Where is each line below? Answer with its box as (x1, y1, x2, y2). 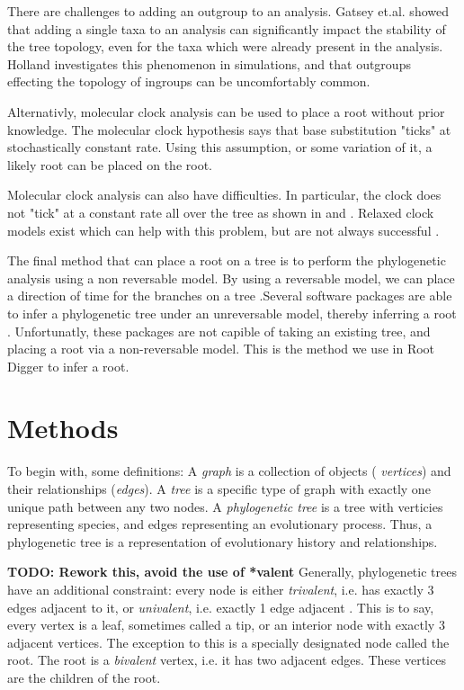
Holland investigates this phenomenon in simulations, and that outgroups (7, 54, 411, 73)
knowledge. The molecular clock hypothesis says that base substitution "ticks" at (7, 120, 451, 139)
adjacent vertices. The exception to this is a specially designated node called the (7, 632, 450, 651)
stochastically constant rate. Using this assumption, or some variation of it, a (7, 138, 433, 157)
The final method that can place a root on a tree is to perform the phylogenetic (7, 251, 446, 270)
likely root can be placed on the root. (7, 155, 212, 174)
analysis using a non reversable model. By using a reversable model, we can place (7, 268, 455, 287)
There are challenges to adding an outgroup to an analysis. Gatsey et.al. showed (7, 2, 449, 20)
